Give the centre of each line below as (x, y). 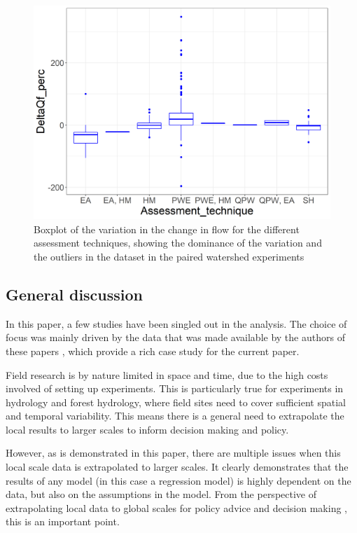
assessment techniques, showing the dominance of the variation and (178, 243)
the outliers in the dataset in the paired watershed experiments (169, 256)
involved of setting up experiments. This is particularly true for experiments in (175, 388)
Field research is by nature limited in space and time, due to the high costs (167, 374)
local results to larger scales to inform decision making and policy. (147, 429)
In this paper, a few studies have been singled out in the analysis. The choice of (176, 323)
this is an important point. (63, 521)
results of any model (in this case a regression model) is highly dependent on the (178, 480)
